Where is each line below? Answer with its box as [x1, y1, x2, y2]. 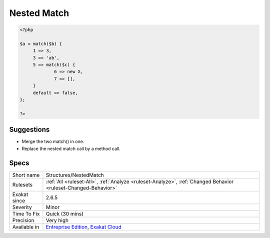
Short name [12, 171, 40, 178]
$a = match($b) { [19, 40, 62, 46]
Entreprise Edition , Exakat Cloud [45, 223, 122, 230]
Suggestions [9, 125, 50, 134]
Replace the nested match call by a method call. [21, 145, 121, 151]
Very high [45, 216, 68, 223]
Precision [12, 216, 34, 223]
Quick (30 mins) [45, 210, 83, 217]
